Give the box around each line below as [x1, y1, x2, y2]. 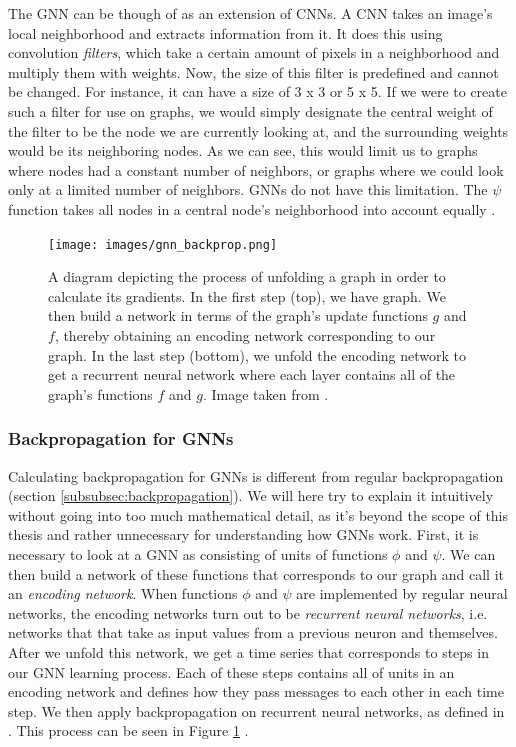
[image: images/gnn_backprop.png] [48, 237, 278, 252]
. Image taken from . [202, 383, 329, 404]
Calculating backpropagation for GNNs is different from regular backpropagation [8, 465, 504, 486]
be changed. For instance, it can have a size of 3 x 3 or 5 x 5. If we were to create [8, 81, 507, 102]
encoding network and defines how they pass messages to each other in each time [8, 681, 504, 702]
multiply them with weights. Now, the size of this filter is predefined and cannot [8, 61, 499, 82]
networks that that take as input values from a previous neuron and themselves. [8, 622, 498, 643]
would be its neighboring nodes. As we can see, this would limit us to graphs [8, 140, 478, 161]
